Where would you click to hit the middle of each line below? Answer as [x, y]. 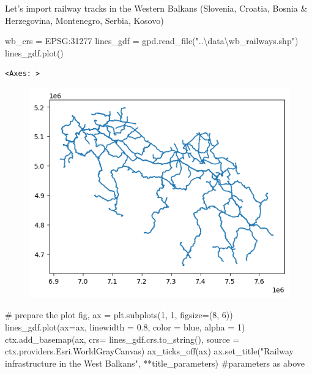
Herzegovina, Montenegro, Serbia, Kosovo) [84, 20]
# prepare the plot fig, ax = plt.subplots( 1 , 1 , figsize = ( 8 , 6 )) [119, 315]
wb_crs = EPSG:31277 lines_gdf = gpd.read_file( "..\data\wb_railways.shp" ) [152, 41]
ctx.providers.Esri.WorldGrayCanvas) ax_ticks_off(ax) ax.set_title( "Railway [149, 351]
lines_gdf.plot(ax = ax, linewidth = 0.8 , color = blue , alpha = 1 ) [125, 326]
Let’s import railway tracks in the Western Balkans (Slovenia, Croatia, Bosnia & [156, 8]
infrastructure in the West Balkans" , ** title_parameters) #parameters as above [155, 363]
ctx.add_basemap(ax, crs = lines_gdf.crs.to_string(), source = [122, 339]
